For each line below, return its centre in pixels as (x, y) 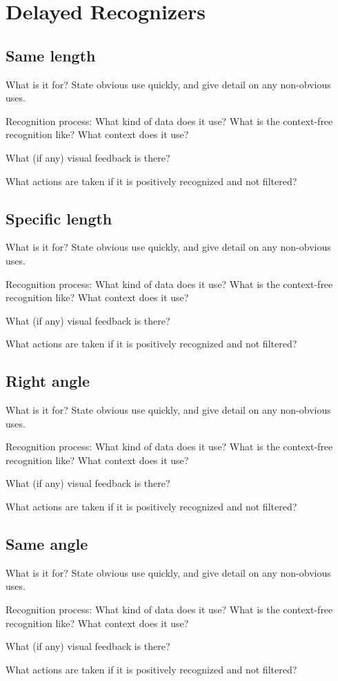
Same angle (47, 544)
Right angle (48, 381)
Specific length (59, 218)
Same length (51, 55)
